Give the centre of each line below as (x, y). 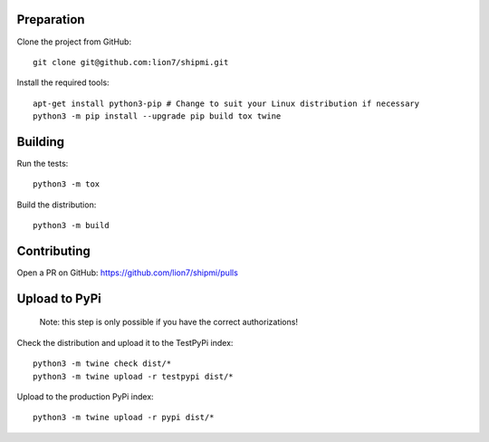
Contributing (53, 250)
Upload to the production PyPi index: (85, 397)
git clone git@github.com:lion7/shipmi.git (131, 62)
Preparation (51, 19)
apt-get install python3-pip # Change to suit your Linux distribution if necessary (226, 103)
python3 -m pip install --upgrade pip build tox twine (157, 116)
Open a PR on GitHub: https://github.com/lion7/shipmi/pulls (128, 273)
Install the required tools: (63, 82)
